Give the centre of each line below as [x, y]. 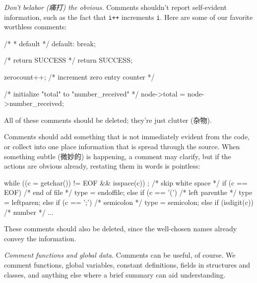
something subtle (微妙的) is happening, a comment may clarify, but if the [118, 156]
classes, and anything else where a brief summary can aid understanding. [115, 274]
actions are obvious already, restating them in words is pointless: [102, 166]
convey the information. [40, 238]
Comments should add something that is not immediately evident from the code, [127, 137]
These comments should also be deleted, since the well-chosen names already [121, 229]
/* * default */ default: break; [50, 43]
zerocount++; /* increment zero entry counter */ [79, 77]
